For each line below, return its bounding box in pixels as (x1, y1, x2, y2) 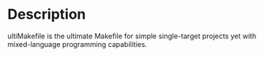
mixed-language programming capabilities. (7, 39, 148, 48)
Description (7, 5, 86, 23)
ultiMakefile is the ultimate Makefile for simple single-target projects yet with (7, 31, 257, 41)
